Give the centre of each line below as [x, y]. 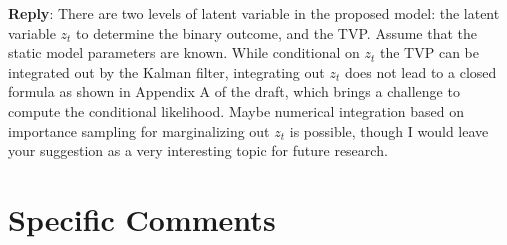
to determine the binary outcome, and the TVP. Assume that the [277, 32]
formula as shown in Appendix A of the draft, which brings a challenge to [234, 91]
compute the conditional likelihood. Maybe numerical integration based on [236, 110]
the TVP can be [429, 52]
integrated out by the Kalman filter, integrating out [166, 71]
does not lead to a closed [420, 71]
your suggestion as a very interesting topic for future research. [198, 150]
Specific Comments [142, 218]
